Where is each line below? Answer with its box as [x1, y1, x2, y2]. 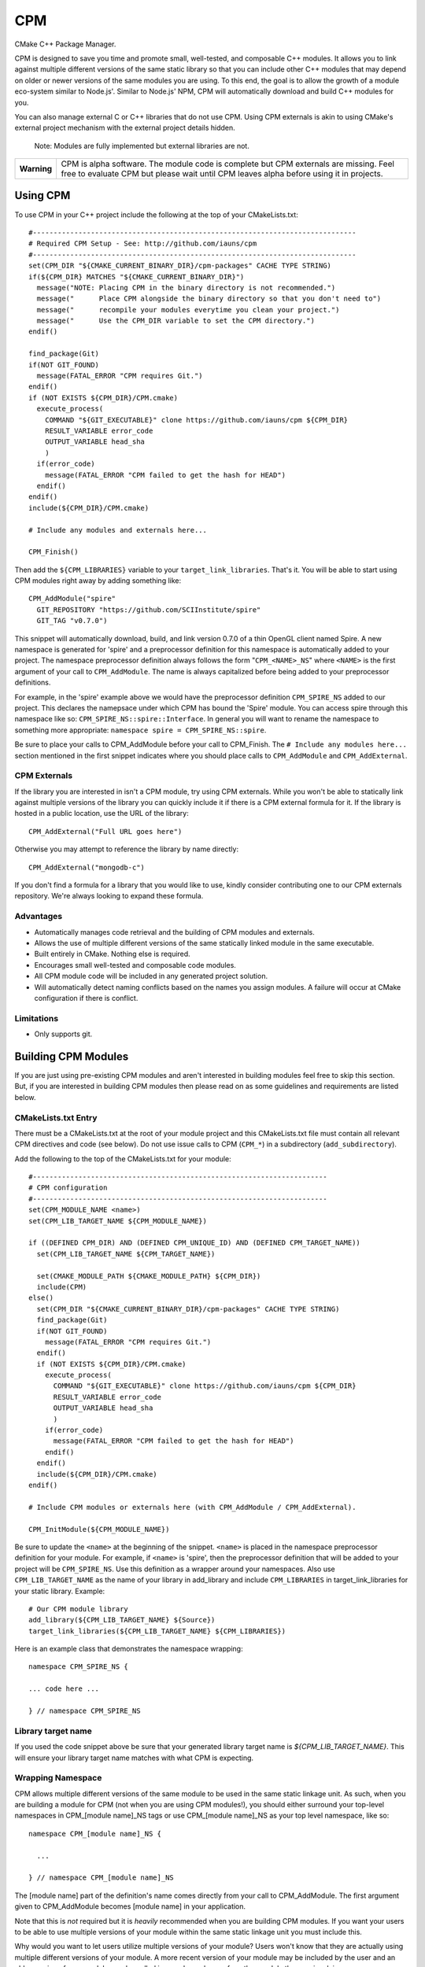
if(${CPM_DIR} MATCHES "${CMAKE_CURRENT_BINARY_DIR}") [28, 272, 245, 281]
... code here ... [28, 1685, 100, 1693]
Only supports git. [34, 1029, 93, 1039]
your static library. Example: [14, 1586, 105, 1596]
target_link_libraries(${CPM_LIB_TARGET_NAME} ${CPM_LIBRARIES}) [28, 1626, 286, 1636]
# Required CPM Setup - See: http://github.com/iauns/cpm [28, 239, 257, 248]
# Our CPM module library [28, 1604, 129, 1613]
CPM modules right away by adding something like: [14, 576, 181, 585]
